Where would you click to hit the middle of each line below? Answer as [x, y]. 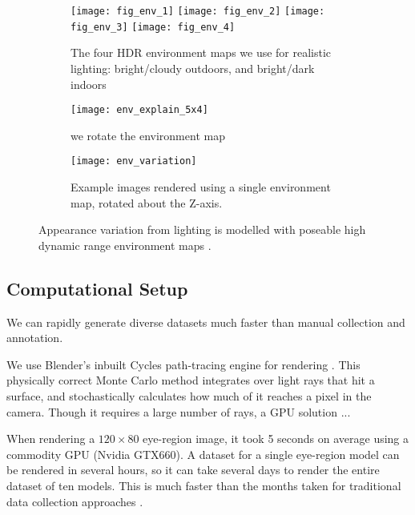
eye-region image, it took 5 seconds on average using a [276, 439]
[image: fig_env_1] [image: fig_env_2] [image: [198, 11]
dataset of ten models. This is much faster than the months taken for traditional [204, 485]
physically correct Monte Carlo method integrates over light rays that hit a [191, 380]
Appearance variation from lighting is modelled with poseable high [202, 229]
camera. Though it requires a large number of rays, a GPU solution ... [179, 411]
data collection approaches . [75, 501]
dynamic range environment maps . [125, 245]
